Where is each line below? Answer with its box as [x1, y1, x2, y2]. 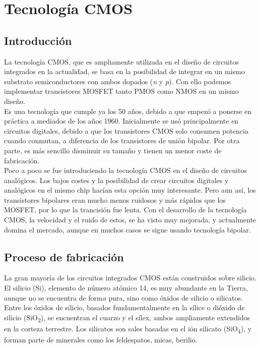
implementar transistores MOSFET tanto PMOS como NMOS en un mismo [4, 86, 239, 96]
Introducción [4, 32, 72, 48]
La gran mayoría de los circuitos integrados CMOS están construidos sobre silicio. [4, 272, 256, 283]
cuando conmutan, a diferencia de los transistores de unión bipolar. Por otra [4, 135, 240, 146]
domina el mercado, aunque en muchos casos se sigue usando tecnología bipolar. [4, 224, 251, 235]
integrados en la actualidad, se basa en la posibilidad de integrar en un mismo [4, 66, 245, 77]
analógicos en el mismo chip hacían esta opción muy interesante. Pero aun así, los [4, 185, 256, 195]
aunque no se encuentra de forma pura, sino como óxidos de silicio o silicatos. [4, 292, 243, 303]
